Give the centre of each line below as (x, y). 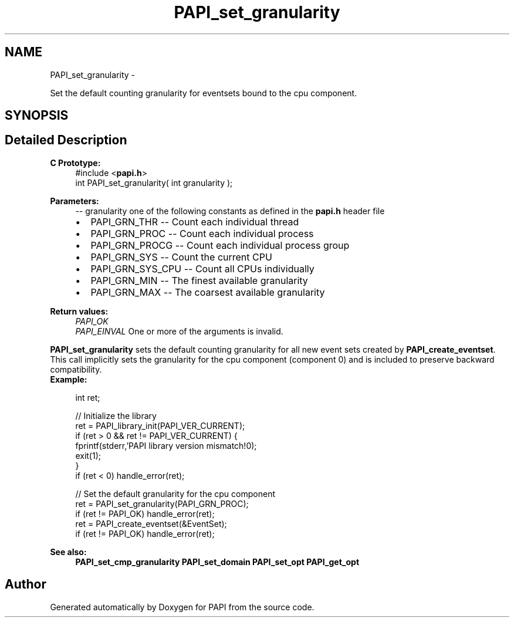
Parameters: (75, 201)
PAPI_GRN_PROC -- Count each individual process (202, 233)
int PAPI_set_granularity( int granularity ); (154, 182)
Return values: (79, 311)
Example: (69, 379)
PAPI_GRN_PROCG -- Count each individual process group (220, 245)
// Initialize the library (116, 415)
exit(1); (88, 455)
